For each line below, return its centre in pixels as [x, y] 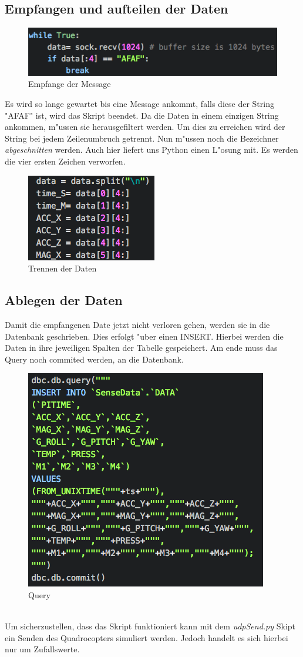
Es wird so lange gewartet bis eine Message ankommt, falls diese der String [139, 103]
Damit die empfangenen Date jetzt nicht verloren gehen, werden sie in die [137, 324]
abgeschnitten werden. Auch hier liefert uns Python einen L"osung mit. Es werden [151, 150]
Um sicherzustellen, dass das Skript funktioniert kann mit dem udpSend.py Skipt [150, 626]
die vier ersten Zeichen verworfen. [65, 161]
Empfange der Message [70, 84]
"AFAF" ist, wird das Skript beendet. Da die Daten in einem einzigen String [142, 115]
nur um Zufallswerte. [42, 649]
